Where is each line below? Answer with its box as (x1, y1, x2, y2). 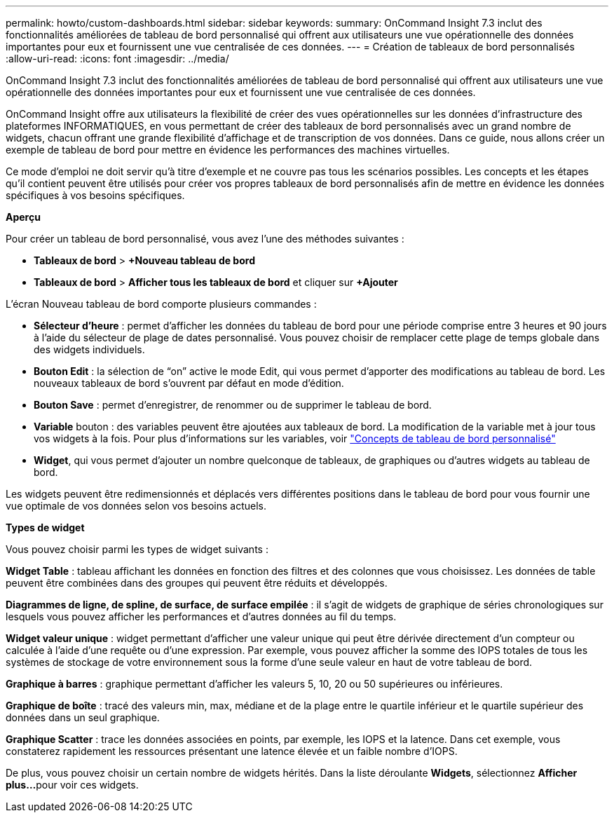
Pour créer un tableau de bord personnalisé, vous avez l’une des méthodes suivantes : (6, 233, 404, 245)
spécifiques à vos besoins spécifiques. (6, 189, 185, 201)
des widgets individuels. (34, 343, 145, 355)
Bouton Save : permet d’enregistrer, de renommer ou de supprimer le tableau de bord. (34, 399, 432, 411)
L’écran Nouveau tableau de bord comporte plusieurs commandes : (6, 298, 317, 310)
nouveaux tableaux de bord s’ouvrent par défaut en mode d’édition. (34, 377, 344, 389)
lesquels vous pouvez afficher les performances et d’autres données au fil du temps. (6, 611, 397, 622)
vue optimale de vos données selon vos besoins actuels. (6, 500, 267, 512)
